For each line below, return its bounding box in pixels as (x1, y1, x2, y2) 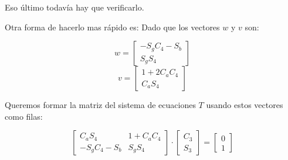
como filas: (5, 110, 43, 122)
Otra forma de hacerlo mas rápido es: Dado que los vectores (5, 20, 220, 33)
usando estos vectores (206, 99, 283, 111)
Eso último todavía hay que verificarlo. (5, 1, 144, 13)
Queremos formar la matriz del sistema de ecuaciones (5, 99, 196, 111)
